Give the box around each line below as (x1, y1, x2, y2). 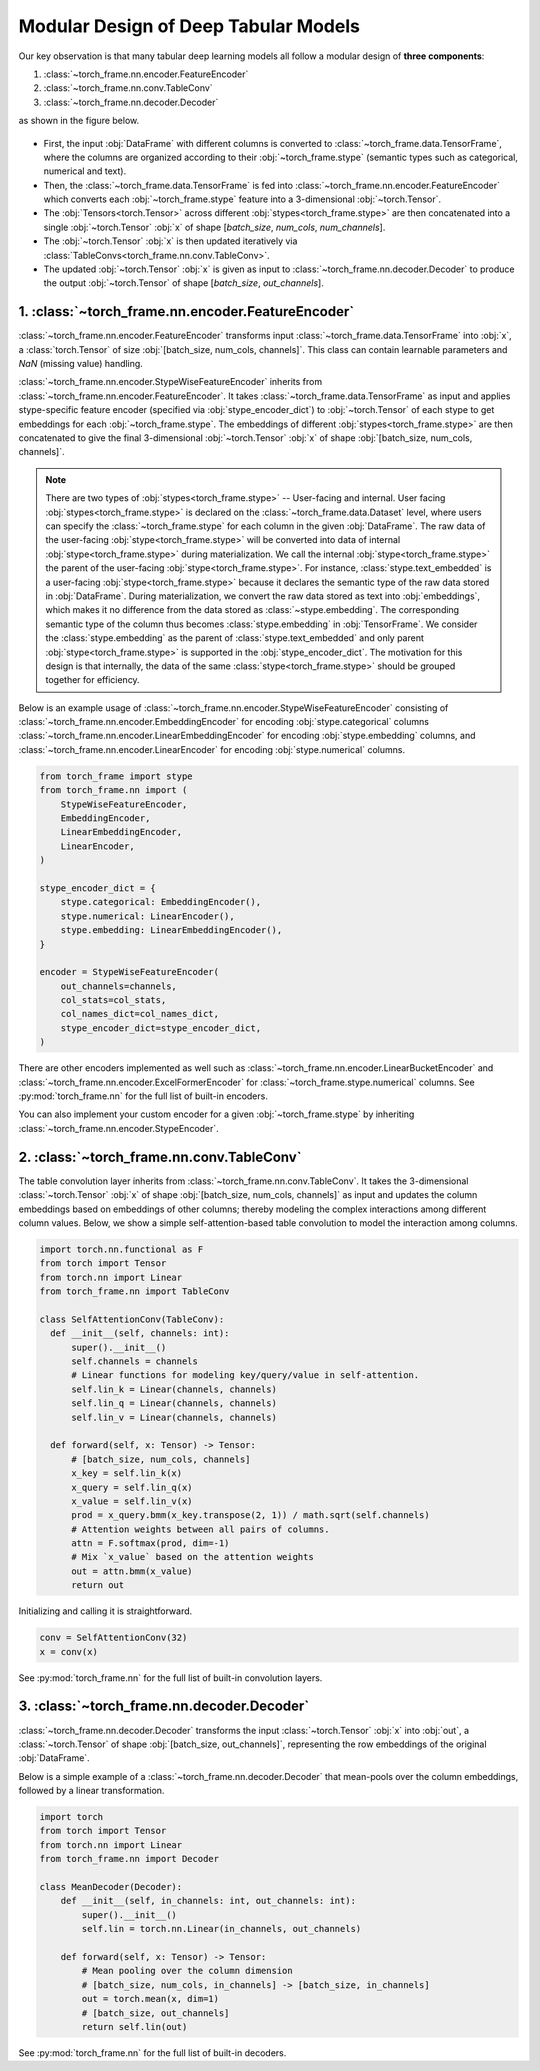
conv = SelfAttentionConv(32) (39, 1632, 188, 1644)
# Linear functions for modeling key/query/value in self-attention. (71, 1370, 420, 1381)
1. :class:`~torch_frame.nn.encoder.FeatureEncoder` (18, 303, 355, 320)
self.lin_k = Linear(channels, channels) (71, 1383, 277, 1395)
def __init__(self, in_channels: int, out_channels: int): (60, 1895, 357, 1907)
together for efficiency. (45, 674, 140, 686)
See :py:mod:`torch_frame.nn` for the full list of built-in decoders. (18, 2046, 287, 2059)
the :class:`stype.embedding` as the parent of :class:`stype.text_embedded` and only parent (45, 632, 425, 644)
